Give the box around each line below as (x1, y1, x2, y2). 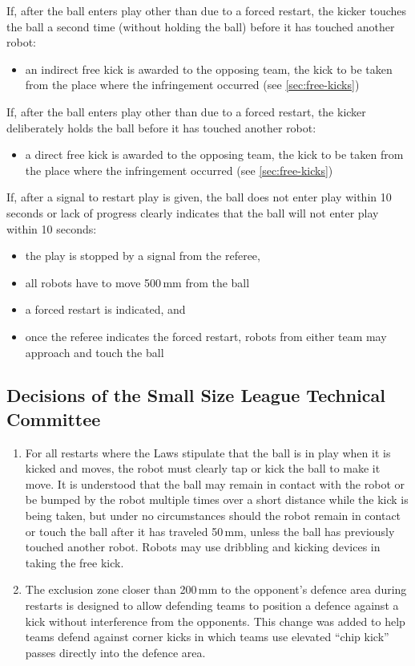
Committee (6, 406, 101, 431)
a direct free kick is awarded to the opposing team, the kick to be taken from (25, 146, 404, 163)
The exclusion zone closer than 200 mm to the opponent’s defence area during (25, 581, 407, 598)
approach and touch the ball (25, 343, 164, 360)
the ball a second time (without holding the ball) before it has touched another (6, 18, 395, 35)
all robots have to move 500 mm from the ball (25, 274, 250, 290)
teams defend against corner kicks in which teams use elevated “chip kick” (25, 628, 389, 645)
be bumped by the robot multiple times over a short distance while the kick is (25, 491, 409, 508)
